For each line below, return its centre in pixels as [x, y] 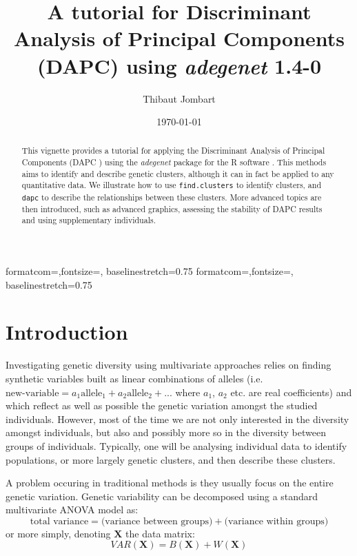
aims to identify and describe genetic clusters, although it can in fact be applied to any [178, 173]
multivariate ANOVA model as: [72, 509]
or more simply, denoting [58, 533]
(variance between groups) [157, 521]
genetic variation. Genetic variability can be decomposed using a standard [162, 496]
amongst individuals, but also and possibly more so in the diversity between [166, 432]
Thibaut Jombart [179, 98]
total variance [59, 521]
